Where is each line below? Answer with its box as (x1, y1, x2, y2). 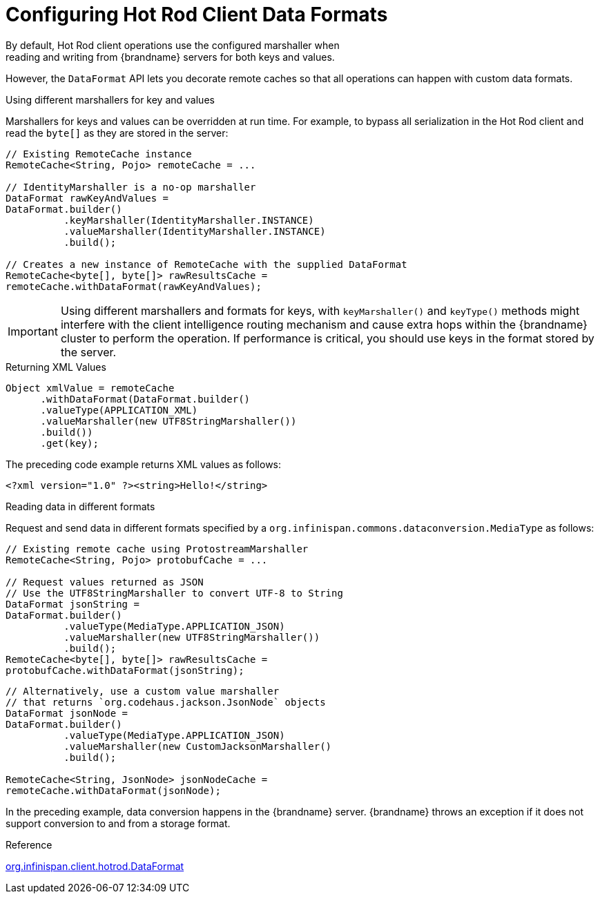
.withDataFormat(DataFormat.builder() (40, 393, 251, 405)
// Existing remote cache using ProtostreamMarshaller (6, 543, 309, 554)
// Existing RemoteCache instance (6, 148, 192, 159)
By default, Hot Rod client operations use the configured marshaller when (6, 39, 340, 51)
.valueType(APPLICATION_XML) (40, 404, 198, 416)
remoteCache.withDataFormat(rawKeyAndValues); (6, 280, 262, 292)
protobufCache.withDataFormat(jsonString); (6, 664, 244, 676)
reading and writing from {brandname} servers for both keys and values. (6, 50, 335, 63)
